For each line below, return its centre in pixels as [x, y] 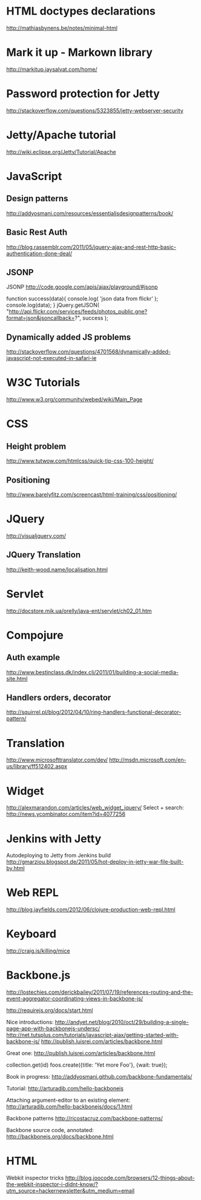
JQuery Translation [44, 555]
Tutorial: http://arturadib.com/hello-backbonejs [65, 1088]
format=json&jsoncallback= [41, 318]
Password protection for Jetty [83, 94]
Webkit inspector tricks [35, 1178]
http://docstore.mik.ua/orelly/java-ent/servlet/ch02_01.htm [79, 611]
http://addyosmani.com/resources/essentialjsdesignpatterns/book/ [90, 213]
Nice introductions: [30, 1022]
